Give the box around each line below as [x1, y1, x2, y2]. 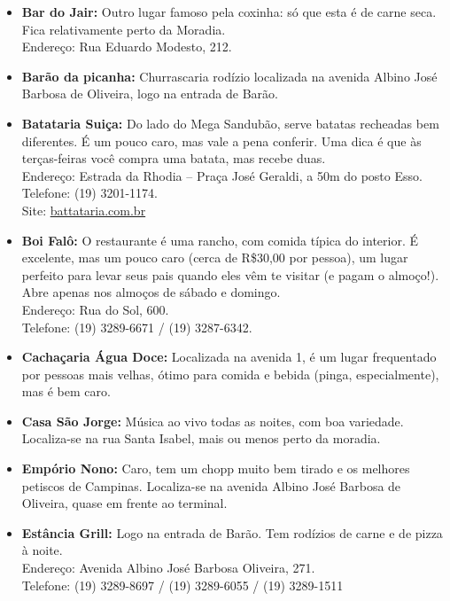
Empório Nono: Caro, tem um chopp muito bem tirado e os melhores [21, 459, 410, 478]
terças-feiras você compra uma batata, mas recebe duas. [21, 149, 326, 168]
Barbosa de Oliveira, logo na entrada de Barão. [21, 84, 278, 103]
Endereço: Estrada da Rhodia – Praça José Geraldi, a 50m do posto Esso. [21, 166, 423, 184]
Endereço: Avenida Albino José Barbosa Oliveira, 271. [21, 558, 315, 577]
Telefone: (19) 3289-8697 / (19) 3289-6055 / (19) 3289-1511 [21, 575, 344, 594]
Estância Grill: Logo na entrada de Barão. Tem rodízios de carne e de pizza [21, 523, 443, 542]
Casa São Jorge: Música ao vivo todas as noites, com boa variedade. [21, 411, 404, 430]
